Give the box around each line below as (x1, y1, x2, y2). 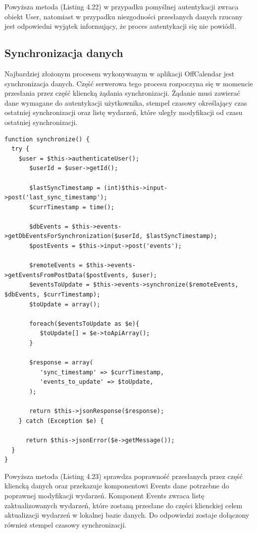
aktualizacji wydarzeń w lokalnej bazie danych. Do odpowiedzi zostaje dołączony (4, 510, 250, 520)
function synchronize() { (4, 135, 90, 143)
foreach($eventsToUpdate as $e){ (29, 320, 140, 327)
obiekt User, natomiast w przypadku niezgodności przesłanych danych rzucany (4, 11, 243, 21)
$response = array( (29, 359, 93, 366)
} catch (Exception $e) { (18, 417, 104, 424)
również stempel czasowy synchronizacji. (4, 519, 127, 530)
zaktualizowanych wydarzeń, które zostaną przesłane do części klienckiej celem (4, 500, 243, 510)
